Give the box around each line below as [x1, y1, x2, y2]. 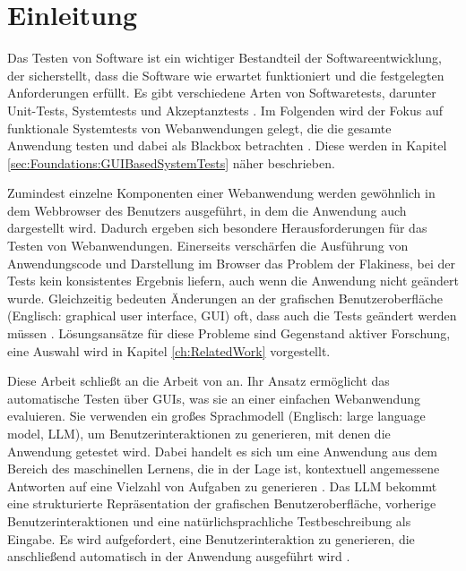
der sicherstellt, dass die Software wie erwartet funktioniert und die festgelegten [7, 65, 444, 84]
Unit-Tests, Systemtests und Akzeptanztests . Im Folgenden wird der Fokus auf [7, 100, 444, 119]
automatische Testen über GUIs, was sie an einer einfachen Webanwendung [7, 388, 420, 407]
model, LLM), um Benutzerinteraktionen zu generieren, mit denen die [7, 424, 391, 442]
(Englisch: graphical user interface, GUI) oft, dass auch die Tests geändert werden [7, 306, 457, 325]
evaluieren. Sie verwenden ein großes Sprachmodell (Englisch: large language [7, 406, 426, 425]
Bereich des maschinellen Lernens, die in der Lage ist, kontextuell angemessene [7, 459, 440, 478]
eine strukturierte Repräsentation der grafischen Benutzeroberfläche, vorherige [7, 494, 436, 513]
